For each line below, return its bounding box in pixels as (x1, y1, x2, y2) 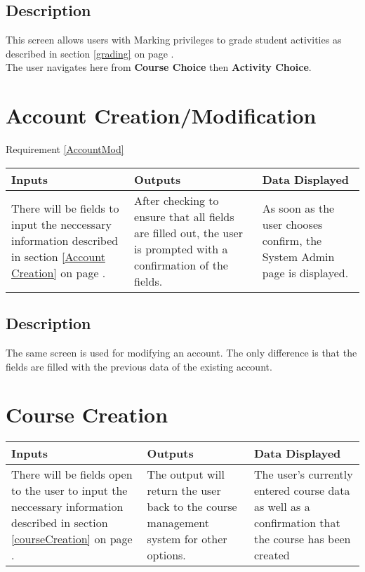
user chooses (262, 216, 323, 233)
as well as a (253, 498, 310, 515)
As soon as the (262, 200, 335, 217)
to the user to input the (11, 482, 128, 499)
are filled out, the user (134, 224, 243, 241)
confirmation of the (134, 256, 228, 273)
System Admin (262, 248, 335, 265)
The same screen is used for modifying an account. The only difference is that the (6, 345, 357, 359)
